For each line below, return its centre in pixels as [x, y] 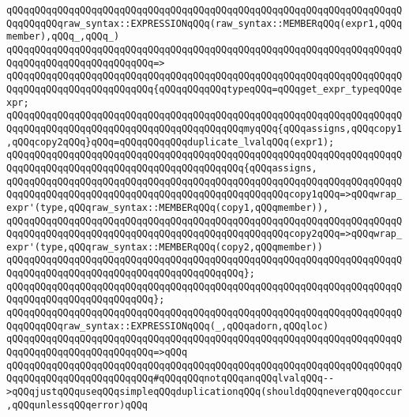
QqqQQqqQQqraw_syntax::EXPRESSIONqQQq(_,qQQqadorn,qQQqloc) [168, 326]
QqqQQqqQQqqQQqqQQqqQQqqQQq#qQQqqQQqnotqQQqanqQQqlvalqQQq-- [171, 379]
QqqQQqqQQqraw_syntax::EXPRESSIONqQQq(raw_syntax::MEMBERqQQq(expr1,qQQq [204, 23]
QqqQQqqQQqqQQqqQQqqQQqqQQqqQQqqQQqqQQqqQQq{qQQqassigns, [162, 168]
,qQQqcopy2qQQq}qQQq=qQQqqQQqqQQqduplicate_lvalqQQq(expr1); [171, 142]
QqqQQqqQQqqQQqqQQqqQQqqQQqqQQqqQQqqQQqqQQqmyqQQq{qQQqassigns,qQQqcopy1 [204, 128]
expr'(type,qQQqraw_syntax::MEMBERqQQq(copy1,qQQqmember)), [168, 207]
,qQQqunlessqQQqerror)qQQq [77, 405]
